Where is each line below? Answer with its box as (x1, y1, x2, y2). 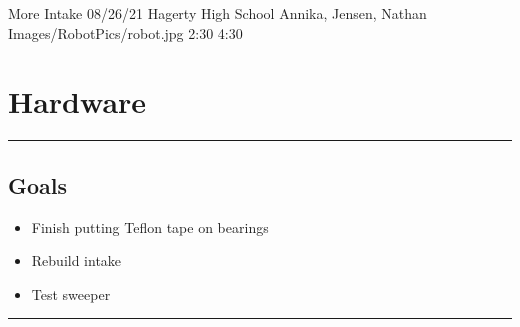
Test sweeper (31, 283, 111, 304)
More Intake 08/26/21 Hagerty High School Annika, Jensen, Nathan (8, 3, 427, 23)
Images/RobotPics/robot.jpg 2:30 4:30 (8, 22, 243, 43)
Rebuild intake (31, 250, 122, 271)
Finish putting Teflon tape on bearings (31, 216, 269, 237)
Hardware (8, 81, 147, 122)
